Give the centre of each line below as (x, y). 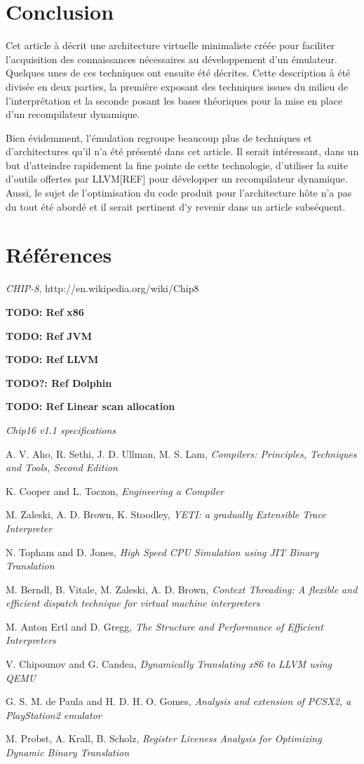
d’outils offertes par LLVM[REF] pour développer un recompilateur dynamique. (177, 179)
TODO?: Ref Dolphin (59, 382)
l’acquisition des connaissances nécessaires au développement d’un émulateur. (171, 59)
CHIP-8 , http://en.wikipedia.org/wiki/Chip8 (102, 288)
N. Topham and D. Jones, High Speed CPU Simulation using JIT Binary (162, 552)
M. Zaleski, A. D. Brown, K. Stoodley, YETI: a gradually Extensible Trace (166, 514)
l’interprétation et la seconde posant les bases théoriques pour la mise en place (174, 100)
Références (59, 255)
